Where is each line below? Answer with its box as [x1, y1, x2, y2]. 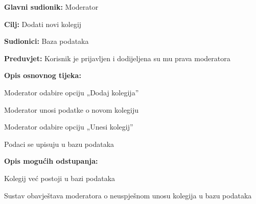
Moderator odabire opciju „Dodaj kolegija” [4, 87, 139, 97]
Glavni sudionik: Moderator [4, 2, 99, 12]
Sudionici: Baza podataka [4, 36, 89, 46]
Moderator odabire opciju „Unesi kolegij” [4, 121, 133, 132]
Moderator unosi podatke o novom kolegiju [4, 104, 139, 115]
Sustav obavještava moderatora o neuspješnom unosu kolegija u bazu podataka [4, 190, 252, 200]
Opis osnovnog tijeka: [4, 70, 81, 81]
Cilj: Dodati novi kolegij [4, 18, 82, 29]
